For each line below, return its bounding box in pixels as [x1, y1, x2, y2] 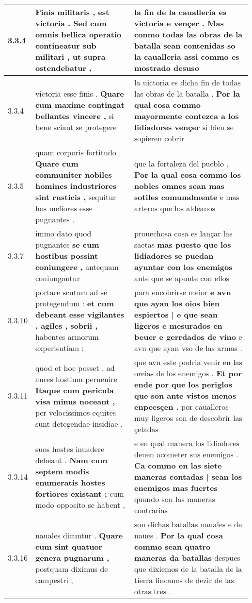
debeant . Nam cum [35, 454, 108, 466]
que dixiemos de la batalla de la [134, 563, 242, 574]
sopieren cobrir [134, 133, 185, 144]
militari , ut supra [35, 51, 106, 62]
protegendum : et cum [35, 298, 114, 309]
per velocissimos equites [35, 406, 116, 418]
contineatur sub [35, 40, 96, 51]
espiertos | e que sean [134, 309, 218, 320]
